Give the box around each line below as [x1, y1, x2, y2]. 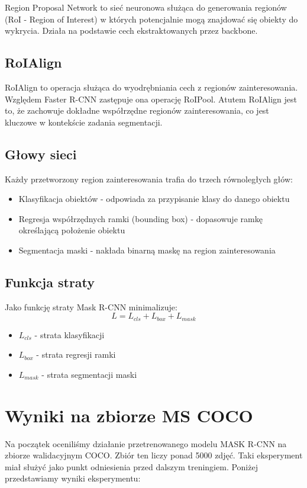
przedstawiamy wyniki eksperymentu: [5, 472, 141, 484]
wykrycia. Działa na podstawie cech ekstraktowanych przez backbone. [5, 24, 258, 37]
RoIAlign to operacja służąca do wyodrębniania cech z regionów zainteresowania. [5, 81, 298, 93]
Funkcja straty [5, 272, 95, 291]
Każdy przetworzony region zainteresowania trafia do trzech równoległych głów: [5, 172, 293, 185]
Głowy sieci [5, 145, 77, 163]
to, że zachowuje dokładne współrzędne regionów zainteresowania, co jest [5, 104, 269, 117]
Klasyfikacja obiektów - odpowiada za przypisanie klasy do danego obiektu [18, 192, 290, 205]
